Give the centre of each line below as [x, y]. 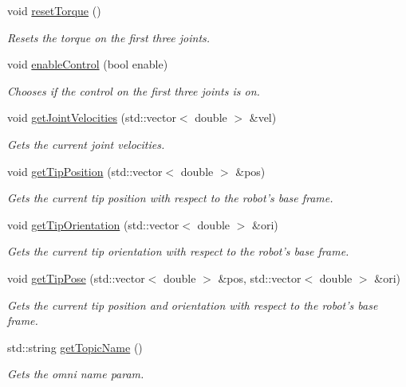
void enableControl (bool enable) [88, 64]
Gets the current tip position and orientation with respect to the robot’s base [193, 305]
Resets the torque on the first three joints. [109, 37]
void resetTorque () [54, 10]
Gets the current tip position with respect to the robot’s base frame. [170, 198]
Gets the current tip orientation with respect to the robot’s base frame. [178, 251]
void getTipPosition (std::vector [85, 171]
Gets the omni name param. [76, 374]
